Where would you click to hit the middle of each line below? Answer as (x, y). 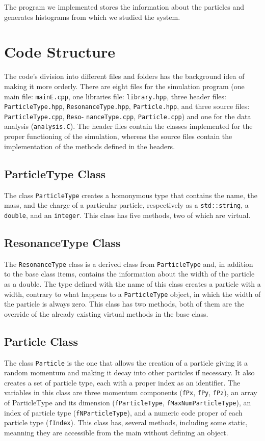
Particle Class (41, 341)
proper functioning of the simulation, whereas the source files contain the (118, 136)
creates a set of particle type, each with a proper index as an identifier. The (122, 382)
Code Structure (60, 52)
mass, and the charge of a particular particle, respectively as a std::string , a (126, 205)
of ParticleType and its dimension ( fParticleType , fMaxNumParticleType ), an (128, 403)
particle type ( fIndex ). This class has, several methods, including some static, (126, 422)
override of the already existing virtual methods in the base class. (106, 313)
